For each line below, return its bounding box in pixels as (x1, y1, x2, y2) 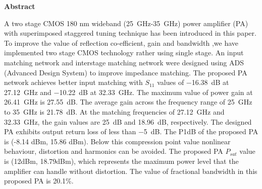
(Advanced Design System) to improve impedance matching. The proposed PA (4, 67, 247, 77)
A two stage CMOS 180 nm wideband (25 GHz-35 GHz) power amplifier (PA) (4, 18, 248, 28)
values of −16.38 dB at (157, 77, 229, 87)
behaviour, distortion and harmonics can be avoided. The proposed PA (4, 146, 223, 156)
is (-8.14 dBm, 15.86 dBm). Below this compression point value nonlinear (4, 136, 231, 146)
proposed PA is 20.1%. (4, 175, 74, 186)
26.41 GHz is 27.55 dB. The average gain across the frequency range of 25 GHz (4, 97, 252, 107)
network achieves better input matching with (4, 77, 143, 87)
